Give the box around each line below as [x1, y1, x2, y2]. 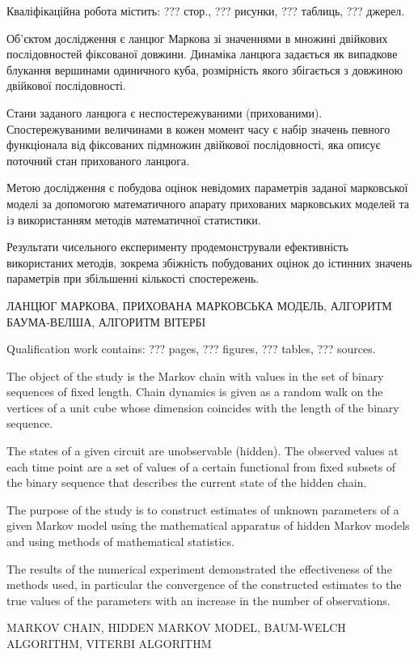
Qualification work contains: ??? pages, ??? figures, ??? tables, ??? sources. [6, 340, 376, 357]
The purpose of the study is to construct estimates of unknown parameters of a [6, 501, 399, 518]
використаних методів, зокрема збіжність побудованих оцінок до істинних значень [6, 254, 412, 271]
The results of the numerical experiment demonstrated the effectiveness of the [6, 560, 392, 577]
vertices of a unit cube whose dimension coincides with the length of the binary [6, 399, 399, 416]
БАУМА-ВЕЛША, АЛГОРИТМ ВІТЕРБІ [6, 313, 206, 330]
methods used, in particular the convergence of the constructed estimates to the [6, 576, 402, 593]
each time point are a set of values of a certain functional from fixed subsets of [6, 458, 396, 475]
